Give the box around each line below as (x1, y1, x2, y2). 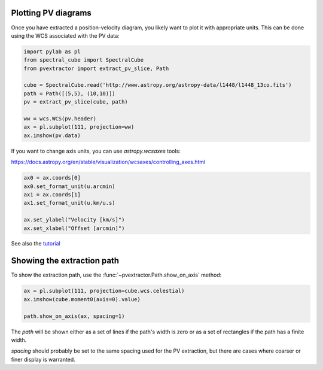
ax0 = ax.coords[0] (23, 174, 81, 181)
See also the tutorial (11, 240, 60, 247)
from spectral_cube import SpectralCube (23, 57, 144, 63)
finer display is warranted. (11, 356, 76, 363)
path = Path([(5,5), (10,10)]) (23, 90, 116, 97)
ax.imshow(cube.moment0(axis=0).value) (23, 296, 141, 302)
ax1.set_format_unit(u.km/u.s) (23, 199, 116, 207)
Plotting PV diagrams (11, 8, 92, 18)
